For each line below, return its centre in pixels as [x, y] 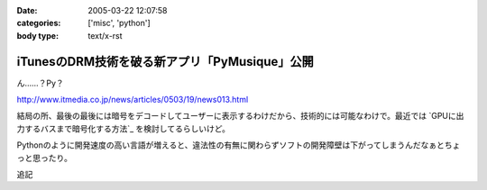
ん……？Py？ [41, 83]
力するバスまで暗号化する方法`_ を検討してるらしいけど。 [123, 128]
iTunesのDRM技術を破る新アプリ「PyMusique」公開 [165, 62]
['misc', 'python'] [119, 23]
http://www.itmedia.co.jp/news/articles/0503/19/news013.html [133, 100]
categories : [39, 23]
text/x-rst [105, 35]
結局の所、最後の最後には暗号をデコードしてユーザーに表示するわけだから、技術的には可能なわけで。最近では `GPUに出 [240, 116]
